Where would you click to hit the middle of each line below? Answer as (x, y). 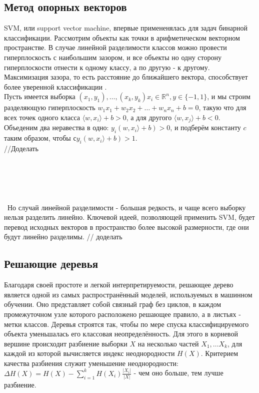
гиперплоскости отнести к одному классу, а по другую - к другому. (107, 67)
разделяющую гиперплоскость (50, 107)
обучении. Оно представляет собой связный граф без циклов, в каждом (113, 304)
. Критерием (219, 353)
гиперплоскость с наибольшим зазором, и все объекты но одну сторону (113, 57)
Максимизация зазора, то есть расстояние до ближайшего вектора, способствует (126, 77)
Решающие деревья (51, 264)
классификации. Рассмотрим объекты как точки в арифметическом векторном (122, 37)
